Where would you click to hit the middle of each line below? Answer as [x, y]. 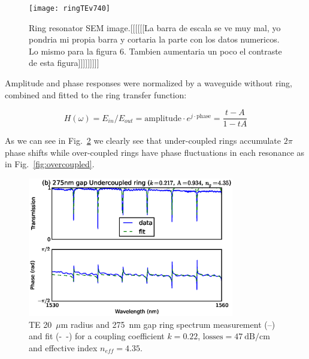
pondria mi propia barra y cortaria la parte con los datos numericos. [154, 39]
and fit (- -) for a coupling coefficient [97, 336]
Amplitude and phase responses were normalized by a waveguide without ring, [149, 83]
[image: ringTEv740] [70, 8]
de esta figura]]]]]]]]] [64, 63]
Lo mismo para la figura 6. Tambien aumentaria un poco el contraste [155, 51]
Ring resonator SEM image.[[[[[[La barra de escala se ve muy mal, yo [155, 27]
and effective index [63, 347]
